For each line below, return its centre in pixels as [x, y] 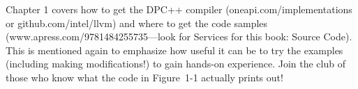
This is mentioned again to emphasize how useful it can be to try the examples [174, 50]
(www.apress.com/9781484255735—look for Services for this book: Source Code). [179, 37]
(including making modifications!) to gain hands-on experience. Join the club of [176, 64]
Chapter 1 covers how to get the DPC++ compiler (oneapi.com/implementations [179, 9]
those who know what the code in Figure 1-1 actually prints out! [144, 77]
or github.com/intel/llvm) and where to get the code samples [137, 23]
